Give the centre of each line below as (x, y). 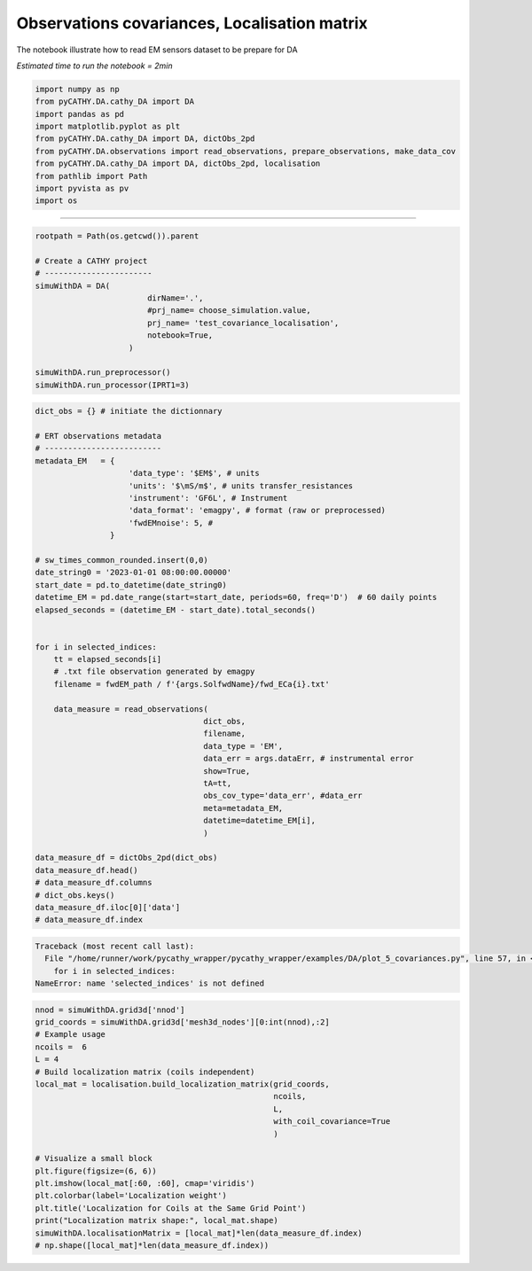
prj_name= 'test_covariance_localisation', (243, 323)
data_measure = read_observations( (131, 709)
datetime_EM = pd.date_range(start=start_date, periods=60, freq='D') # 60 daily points (236, 597)
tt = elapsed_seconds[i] (108, 659)
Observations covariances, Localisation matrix (192, 23)
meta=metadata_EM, (243, 808)
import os (56, 201)
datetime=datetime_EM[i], (260, 821)
